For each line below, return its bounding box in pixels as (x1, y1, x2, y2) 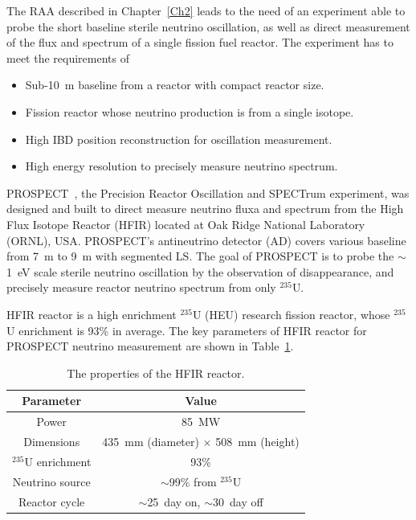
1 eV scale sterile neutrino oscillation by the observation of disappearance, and (6, 263, 394, 280)
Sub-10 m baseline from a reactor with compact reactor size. (25, 76, 324, 93)
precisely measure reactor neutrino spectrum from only (6, 279, 276, 296)
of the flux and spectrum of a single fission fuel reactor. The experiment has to (6, 34, 394, 51)
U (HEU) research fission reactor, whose (192, 305, 390, 322)
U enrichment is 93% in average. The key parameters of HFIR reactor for (6, 321, 367, 338)
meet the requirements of (6, 49, 129, 66)
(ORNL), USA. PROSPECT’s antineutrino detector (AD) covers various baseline (6, 231, 406, 248)
